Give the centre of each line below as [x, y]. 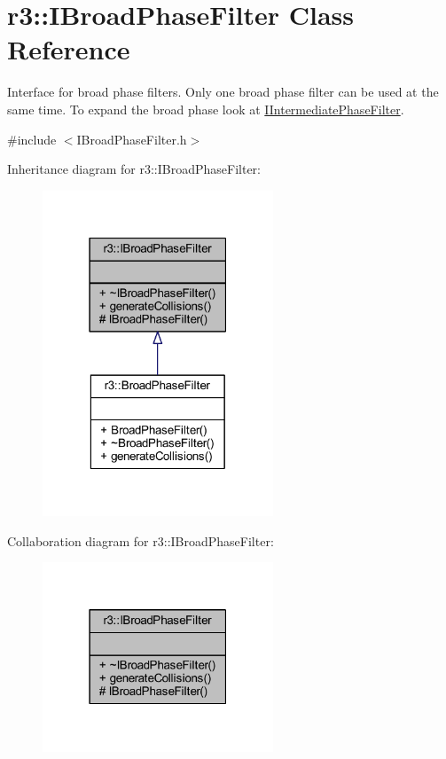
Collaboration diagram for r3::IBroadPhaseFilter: [141, 540]
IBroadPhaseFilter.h [132, 139]
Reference [69, 49]
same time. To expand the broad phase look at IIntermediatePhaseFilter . [206, 109]
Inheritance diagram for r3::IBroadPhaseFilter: [134, 169]
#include [32, 139]
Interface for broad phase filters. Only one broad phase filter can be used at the [223, 92]
